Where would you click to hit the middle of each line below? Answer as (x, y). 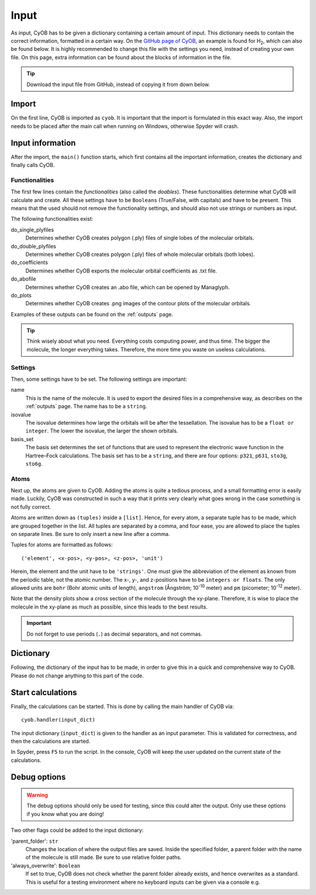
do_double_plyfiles (34, 246)
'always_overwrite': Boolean (46, 865)
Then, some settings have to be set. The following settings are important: (99, 379)
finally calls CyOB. (33, 165)
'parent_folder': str (35, 841)
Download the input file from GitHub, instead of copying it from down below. (118, 84)
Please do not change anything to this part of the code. (77, 675)
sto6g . (34, 463)
